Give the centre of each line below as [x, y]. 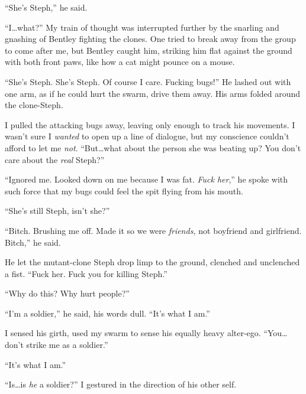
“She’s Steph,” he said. [46, 7]
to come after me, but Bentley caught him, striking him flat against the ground [149, 50]
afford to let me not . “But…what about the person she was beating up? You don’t [153, 147]
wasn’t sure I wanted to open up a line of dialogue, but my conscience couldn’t [147, 136]
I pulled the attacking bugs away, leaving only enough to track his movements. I [150, 124]
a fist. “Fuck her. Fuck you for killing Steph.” [86, 273]
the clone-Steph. [34, 105]
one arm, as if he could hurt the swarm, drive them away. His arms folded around [153, 93]
